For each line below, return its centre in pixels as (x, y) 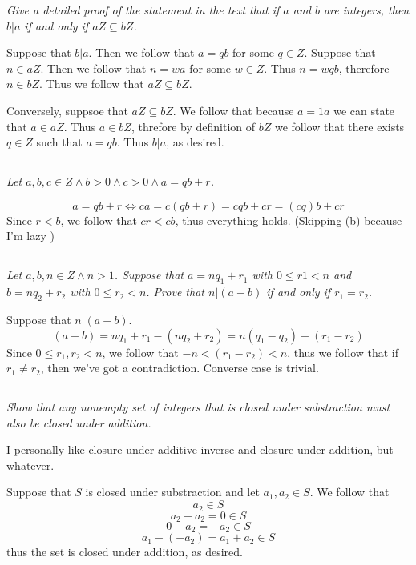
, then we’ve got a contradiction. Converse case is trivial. (180, 368)
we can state (364, 110)
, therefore (364, 68)
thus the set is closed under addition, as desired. (125, 552)
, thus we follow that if (343, 352)
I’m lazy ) (30, 236)
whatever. (30, 465)
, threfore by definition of (193, 126)
